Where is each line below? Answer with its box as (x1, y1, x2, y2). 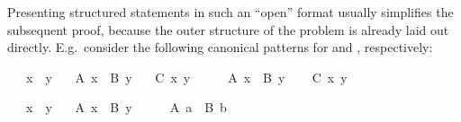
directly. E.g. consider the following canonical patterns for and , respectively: (7, 38, 433, 57)
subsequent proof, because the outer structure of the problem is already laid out (7, 20, 449, 39)
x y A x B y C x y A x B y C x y (25, 67, 348, 86)
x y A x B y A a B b (25, 98, 227, 117)
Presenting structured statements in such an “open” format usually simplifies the (7, 3, 454, 21)
